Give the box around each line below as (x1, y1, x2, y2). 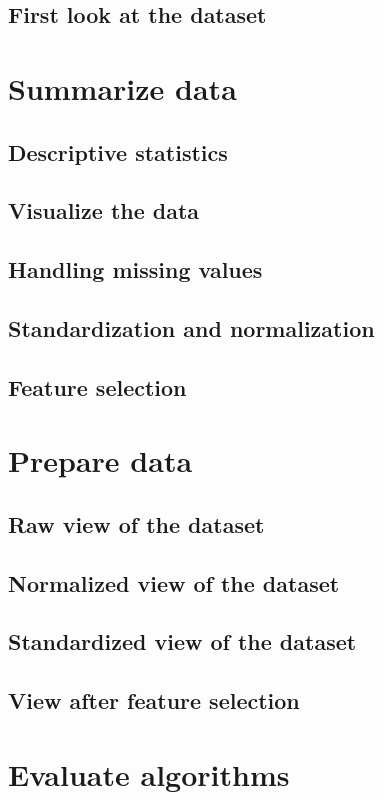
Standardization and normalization (8, 312, 375, 343)
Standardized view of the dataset (8, 626, 357, 657)
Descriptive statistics (8, 136, 228, 167)
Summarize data (8, 67, 237, 108)
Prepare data (8, 440, 193, 481)
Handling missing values (8, 254, 263, 285)
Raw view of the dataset (8, 508, 265, 539)
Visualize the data (8, 195, 200, 226)
